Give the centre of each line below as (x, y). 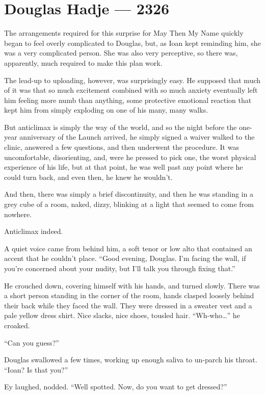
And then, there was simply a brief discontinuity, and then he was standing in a (129, 194)
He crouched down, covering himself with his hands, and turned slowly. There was (132, 285)
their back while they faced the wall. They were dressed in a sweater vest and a (128, 305)
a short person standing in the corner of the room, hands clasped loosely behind (129, 295)
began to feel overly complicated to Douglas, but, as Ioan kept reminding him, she (132, 43)
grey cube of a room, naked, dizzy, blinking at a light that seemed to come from (129, 204)
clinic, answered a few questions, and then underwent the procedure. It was (122, 147)
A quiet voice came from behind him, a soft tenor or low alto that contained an (128, 248)
